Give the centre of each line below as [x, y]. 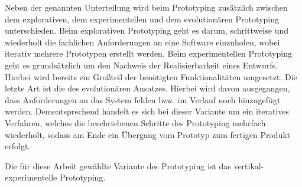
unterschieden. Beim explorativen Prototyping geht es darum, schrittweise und [147, 30]
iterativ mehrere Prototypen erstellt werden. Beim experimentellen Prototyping [148, 53]
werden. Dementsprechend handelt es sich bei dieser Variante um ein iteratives [147, 111]
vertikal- [249, 165]
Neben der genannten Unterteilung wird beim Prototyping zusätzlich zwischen [146, 7]
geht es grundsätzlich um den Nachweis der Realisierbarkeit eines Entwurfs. [141, 65]
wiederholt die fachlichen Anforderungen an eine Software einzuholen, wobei [142, 42]
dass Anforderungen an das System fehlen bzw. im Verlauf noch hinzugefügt [143, 99]
